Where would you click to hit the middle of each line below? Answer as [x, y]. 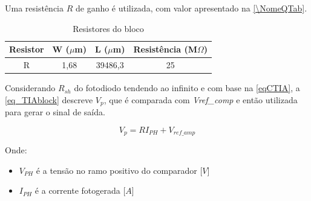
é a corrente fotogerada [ [80, 190]
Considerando [30, 88]
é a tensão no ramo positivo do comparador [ [119, 170]
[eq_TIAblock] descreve [49, 99]
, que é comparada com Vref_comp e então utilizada [201, 99]
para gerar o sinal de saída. [55, 112]
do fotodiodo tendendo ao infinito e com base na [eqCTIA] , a [187, 88]
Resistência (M [165, 49]
